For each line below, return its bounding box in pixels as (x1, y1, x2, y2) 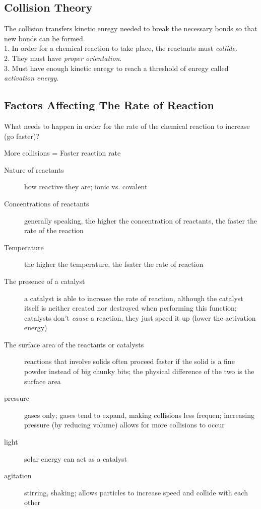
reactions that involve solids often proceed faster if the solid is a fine (24, 356, 235, 367)
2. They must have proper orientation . (4, 52, 122, 63)
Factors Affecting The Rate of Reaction (4, 97, 214, 113)
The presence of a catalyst (4, 275, 85, 286)
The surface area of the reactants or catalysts (4, 339, 144, 349)
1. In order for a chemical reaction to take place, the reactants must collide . (4, 43, 237, 53)
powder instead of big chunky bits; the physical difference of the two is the (24, 366, 254, 377)
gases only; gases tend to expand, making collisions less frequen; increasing (24, 409, 254, 420)
